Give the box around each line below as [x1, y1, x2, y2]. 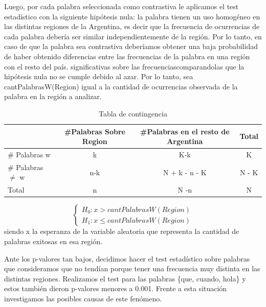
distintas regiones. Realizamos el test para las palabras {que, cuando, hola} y [4, 273, 246, 284]
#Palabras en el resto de [140, 126, 230, 136]
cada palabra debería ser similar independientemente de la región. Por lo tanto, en [4, 31, 262, 41]
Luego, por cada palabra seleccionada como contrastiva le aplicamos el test [4, 1, 239, 11]
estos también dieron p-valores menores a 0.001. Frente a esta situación [4, 283, 227, 294]
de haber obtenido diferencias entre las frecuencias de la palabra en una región [4, 51, 250, 61]
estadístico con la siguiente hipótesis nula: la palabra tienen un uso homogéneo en [4, 11, 260, 21]
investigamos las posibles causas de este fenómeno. [4, 293, 162, 303]
